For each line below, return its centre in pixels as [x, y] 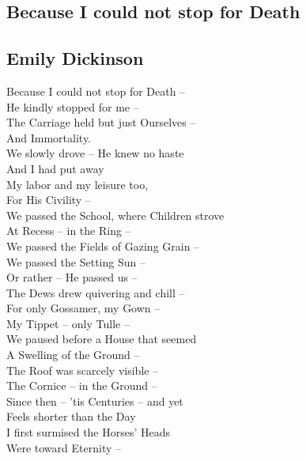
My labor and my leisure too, [77, 184]
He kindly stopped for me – [73, 106]
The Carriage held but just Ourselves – [101, 122]
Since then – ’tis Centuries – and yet [95, 401]
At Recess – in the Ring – [69, 230]
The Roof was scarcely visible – [83, 370]
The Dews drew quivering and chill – [96, 292]
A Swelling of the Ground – [73, 355]
